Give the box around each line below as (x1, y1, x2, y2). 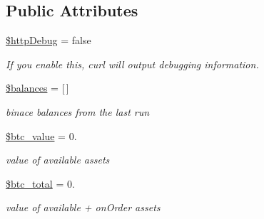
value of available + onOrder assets (6, 200, 161, 215)
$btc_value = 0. (6, 128, 77, 143)
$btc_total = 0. (6, 176, 75, 191)
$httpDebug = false (6, 33, 91, 48)
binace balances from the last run (6, 104, 150, 119)
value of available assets (6, 152, 110, 167)
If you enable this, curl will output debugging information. (6, 56, 259, 71)
